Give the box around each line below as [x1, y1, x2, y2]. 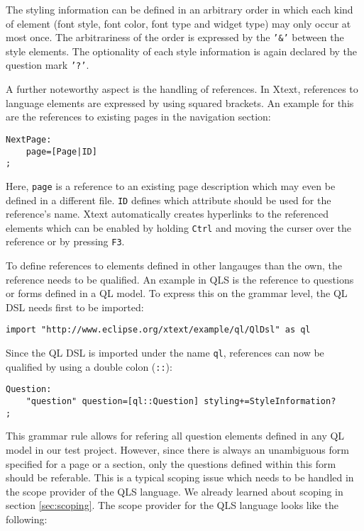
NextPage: [6, 134, 52, 145]
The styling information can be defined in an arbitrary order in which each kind [6, 2, 353, 16]
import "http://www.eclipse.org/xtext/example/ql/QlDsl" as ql [6, 325, 311, 335]
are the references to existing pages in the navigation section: [6, 109, 271, 124]
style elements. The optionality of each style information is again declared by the [6, 43, 358, 58]
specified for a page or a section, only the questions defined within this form [6, 456, 336, 471]
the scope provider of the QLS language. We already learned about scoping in [6, 484, 343, 498]
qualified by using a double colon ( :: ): [6, 359, 172, 374]
